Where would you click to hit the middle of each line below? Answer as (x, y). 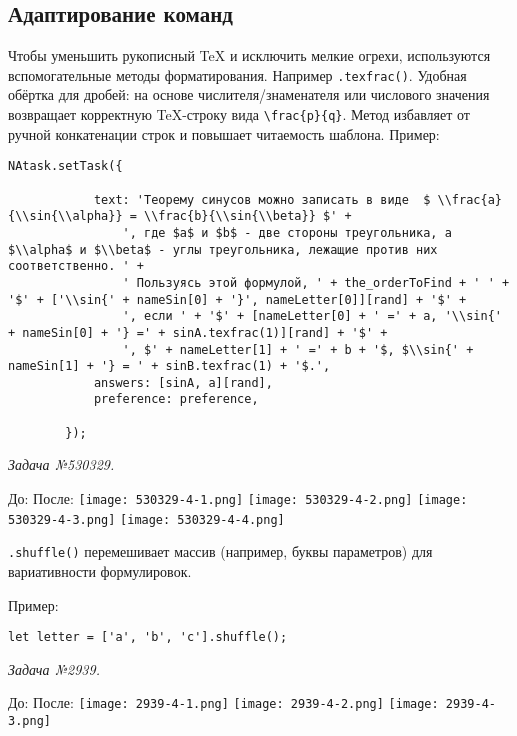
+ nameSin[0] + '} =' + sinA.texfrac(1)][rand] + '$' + (198, 332)
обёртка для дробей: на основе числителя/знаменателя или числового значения (249, 94)
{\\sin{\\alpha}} (65, 216)
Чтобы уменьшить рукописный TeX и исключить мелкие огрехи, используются (249, 55)
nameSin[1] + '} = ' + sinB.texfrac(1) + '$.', (169, 366)
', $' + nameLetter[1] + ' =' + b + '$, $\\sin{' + (298, 349)
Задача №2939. (54, 668)
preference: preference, (176, 399)
